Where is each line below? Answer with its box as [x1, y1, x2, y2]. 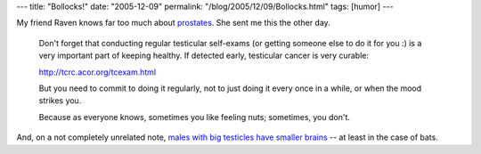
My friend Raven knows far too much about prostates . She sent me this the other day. [16, 18, 331, 28]
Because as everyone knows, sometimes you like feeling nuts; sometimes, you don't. [38, 111, 351, 122]
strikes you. [38, 95, 82, 106]
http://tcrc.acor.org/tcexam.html [38, 67, 156, 77]
